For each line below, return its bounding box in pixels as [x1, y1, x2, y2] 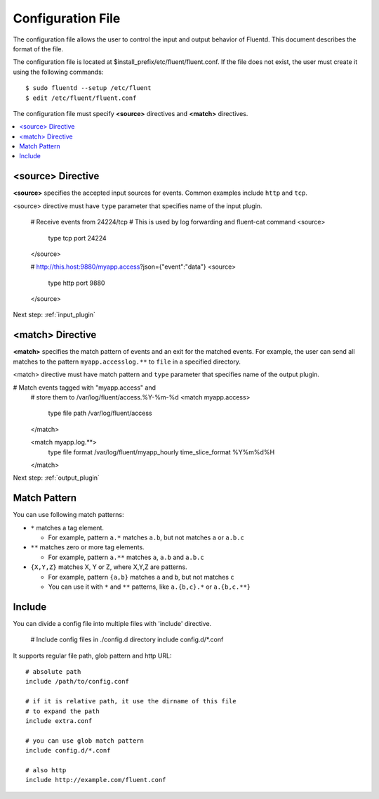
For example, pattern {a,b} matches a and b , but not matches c [48, 573, 234, 581]
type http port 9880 [48, 279, 105, 287]
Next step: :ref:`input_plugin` [13, 310, 96, 319]
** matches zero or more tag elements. [30, 543, 145, 551]
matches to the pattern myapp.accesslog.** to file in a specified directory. [13, 357, 241, 366]
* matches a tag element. [30, 523, 105, 532]
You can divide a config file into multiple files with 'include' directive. [13, 619, 212, 627]
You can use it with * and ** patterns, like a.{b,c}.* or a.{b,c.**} [48, 582, 251, 591]
